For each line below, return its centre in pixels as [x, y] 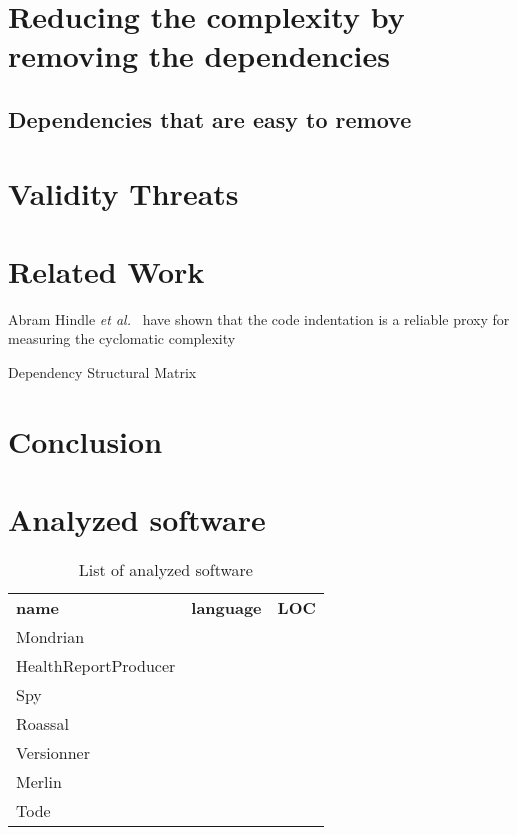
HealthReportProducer [96, 666]
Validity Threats [123, 192]
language [226, 608]
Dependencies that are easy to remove [210, 118]
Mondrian [50, 637]
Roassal [42, 724]
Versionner [53, 753]
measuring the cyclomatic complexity [122, 338]
